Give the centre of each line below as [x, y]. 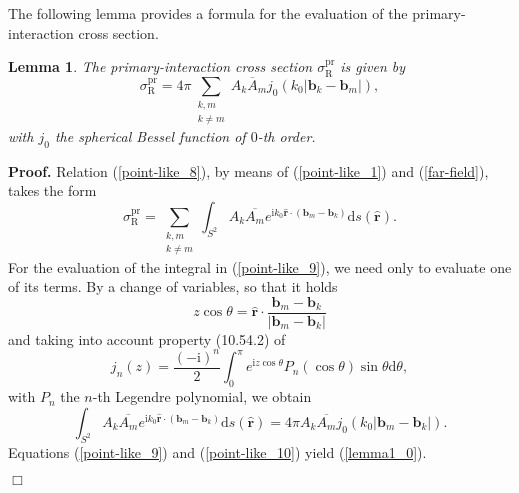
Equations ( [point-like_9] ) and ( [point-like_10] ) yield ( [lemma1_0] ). [217, 451]
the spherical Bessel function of [150, 135]
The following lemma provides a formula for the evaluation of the [208, 13]
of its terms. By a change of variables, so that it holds [173, 286]
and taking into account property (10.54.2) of [147, 338]
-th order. [286, 135]
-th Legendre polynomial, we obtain [202, 396]
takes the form [52, 190]
